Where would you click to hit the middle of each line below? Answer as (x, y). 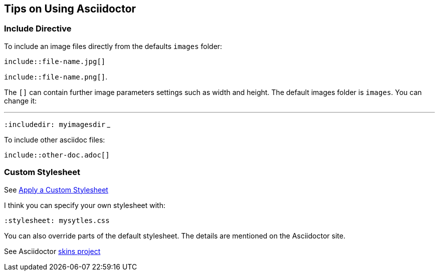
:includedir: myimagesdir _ (57, 124)
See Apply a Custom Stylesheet (56, 189)
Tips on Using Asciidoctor (70, 9)
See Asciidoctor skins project (52, 251)
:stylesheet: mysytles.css (57, 220)
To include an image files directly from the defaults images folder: (113, 46)
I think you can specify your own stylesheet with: (85, 205)
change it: (21, 100)
